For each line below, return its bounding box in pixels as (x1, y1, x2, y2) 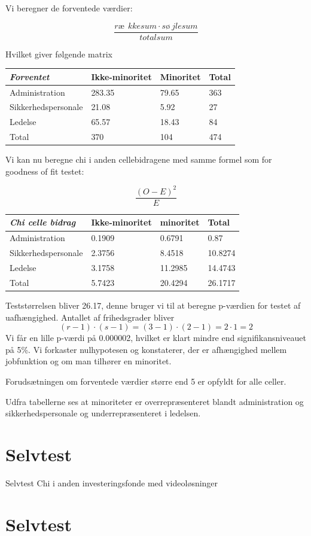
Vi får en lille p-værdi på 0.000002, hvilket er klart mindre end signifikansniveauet (5, 331, 306, 344)
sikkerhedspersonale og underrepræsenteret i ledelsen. (5, 407, 201, 419)
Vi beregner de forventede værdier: (5, 2, 133, 14)
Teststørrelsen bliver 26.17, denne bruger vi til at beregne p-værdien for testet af (5, 299, 301, 311)
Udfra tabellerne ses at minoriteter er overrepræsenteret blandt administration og (5, 395, 304, 407)
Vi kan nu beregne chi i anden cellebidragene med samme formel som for (5, 153, 272, 166)
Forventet (10, 70, 50, 83)
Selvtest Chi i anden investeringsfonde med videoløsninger (5, 476, 218, 489)
